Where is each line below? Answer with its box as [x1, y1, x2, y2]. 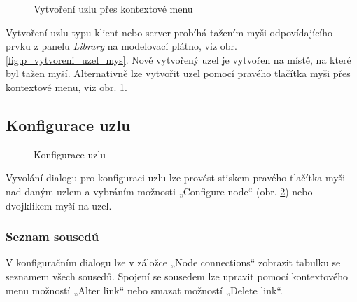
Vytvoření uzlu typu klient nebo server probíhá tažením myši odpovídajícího [6, 25, 333, 39]
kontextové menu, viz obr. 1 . [6, 79, 127, 94]
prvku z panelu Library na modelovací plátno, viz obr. [6, 39, 237, 53]
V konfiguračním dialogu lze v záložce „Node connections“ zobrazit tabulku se [6, 255, 341, 270]
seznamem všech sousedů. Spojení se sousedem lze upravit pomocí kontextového [6, 268, 348, 283]
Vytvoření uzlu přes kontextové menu [34, 1, 193, 15]
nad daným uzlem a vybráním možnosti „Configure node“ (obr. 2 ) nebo [6, 184, 313, 198]
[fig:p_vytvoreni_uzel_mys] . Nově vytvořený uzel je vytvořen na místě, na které [6, 52, 351, 67]
